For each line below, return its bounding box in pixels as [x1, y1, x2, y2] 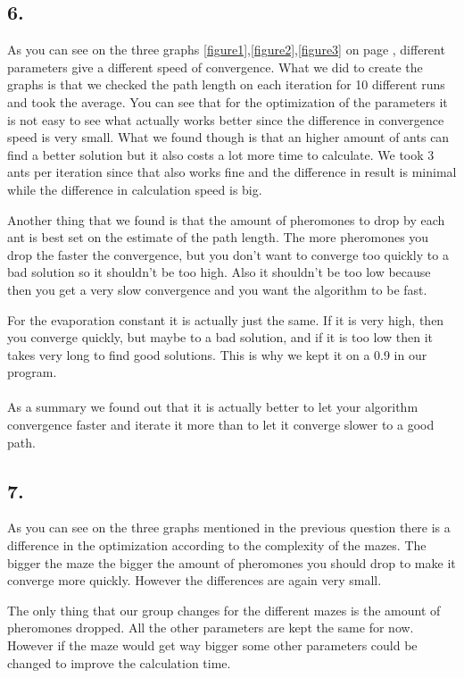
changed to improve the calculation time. [7, 653, 231, 672]
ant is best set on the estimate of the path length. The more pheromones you [7, 228, 429, 247]
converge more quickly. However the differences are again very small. [7, 571, 382, 590]
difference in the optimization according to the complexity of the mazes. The [7, 536, 427, 555]
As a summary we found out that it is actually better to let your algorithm [7, 398, 418, 416]
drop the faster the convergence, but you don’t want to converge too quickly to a [7, 245, 449, 264]
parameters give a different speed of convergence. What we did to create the [7, 57, 423, 76]
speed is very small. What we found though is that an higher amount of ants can [7, 128, 450, 146]
